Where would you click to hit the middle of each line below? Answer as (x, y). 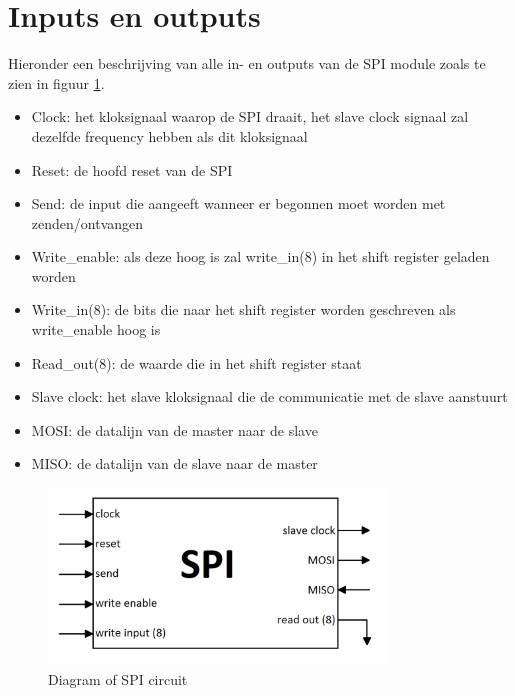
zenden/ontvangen (87, 222)
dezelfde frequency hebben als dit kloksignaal (169, 135)
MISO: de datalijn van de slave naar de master (174, 463)
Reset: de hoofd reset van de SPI (132, 169)
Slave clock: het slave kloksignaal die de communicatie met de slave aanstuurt (269, 396)
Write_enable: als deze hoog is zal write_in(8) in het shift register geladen (260, 256)
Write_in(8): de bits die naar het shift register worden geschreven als (243, 309)
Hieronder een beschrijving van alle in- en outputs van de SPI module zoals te (247, 63)
